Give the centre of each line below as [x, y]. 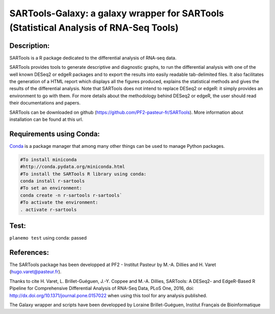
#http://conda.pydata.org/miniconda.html [73, 167]
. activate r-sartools [48, 210]
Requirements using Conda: [55, 134]
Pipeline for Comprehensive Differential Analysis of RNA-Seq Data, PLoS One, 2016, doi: [102, 289]
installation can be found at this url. [46, 119]
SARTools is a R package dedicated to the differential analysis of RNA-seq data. [93, 58]
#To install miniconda [48, 160]
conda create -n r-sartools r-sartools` [71, 195]
